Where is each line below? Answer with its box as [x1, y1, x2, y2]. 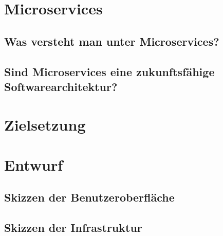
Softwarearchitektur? [4, 78, 118, 94]
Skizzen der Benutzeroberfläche [4, 189, 175, 205]
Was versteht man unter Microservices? [4, 33, 219, 49]
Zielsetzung [4, 114, 86, 135]
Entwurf [4, 154, 63, 175]
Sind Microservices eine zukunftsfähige [4, 63, 215, 79]
